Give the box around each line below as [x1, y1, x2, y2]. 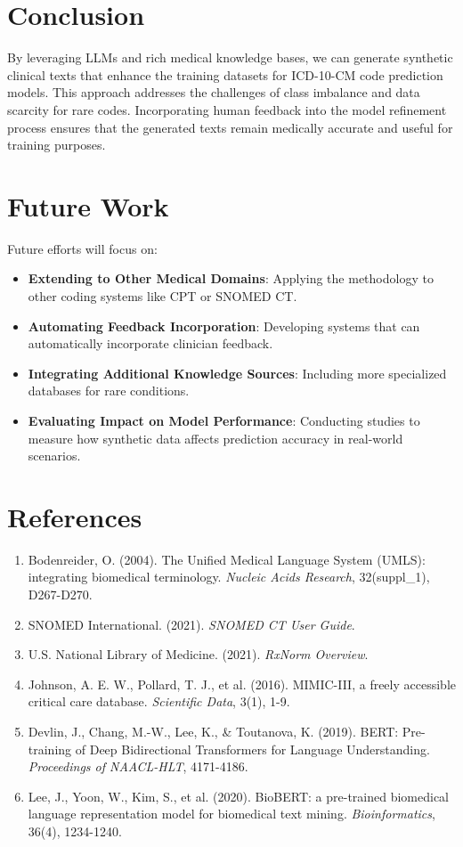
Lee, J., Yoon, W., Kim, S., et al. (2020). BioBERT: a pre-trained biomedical [28, 786, 450, 805]
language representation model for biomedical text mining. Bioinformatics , [28, 804, 435, 823]
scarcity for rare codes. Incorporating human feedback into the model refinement [7, 100, 447, 118]
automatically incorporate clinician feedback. [28, 334, 273, 353]
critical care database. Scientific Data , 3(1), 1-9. [28, 692, 290, 711]
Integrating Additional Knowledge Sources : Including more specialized [28, 363, 447, 382]
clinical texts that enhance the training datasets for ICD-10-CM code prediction [7, 65, 443, 84]
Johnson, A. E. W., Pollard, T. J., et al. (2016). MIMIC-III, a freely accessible [28, 674, 456, 693]
